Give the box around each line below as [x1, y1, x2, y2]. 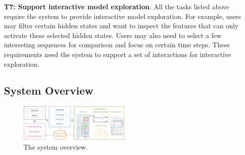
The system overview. [23, 141, 88, 152]
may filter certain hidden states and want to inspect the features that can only [4, 20, 239, 31]
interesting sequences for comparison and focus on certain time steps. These [4, 39, 230, 50]
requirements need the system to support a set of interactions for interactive [4, 49, 231, 59]
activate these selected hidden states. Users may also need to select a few [4, 30, 222, 40]
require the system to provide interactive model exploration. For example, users [4, 11, 241, 21]
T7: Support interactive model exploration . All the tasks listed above [4, 1, 229, 11]
